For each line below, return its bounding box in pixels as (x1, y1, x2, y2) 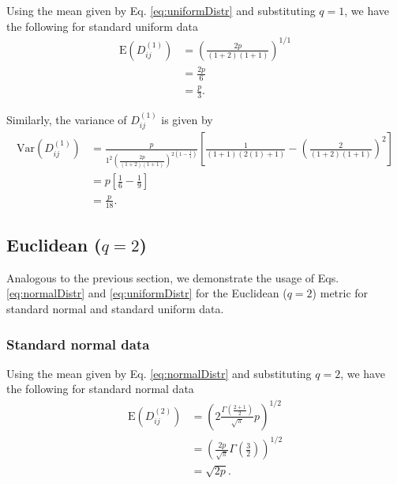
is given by (161, 111, 213, 127)
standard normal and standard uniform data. (6, 301, 224, 317)
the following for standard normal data (6, 380, 194, 397)
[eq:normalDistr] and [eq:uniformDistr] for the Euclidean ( (6, 285, 287, 301)
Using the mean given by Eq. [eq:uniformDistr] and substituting (6, 2, 316, 18)
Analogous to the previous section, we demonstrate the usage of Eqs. (6, 269, 339, 285)
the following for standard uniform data (6, 17, 198, 34)
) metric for (312, 285, 369, 301)
